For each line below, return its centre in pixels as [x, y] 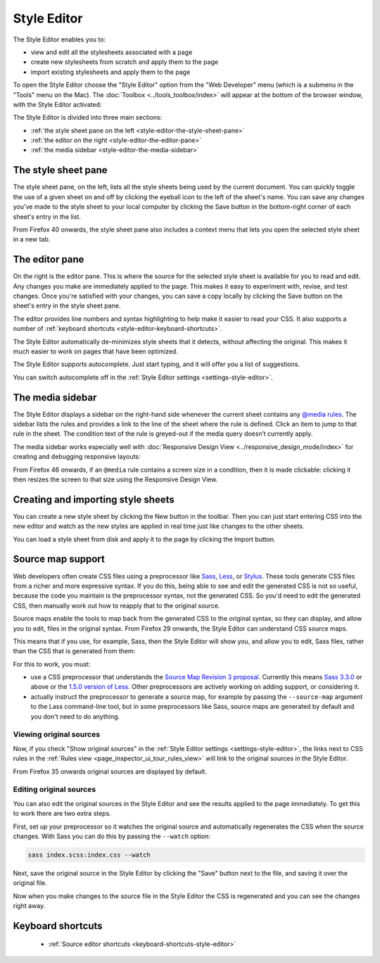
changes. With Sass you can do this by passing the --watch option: [112, 836]
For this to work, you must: [52, 664]
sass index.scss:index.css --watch [89, 855]
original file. [30, 883]
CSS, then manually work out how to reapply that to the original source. [116, 605]
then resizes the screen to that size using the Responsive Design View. [115, 479]
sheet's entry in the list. [47, 216]
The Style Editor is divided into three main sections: [88, 118]
